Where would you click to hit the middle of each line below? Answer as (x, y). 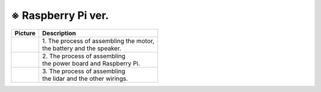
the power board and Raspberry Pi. (91, 63)
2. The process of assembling (84, 56)
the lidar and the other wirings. (85, 78)
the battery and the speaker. (82, 48)
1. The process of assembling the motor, (98, 41)
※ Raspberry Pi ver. (60, 15)
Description (59, 33)
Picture (25, 33)
